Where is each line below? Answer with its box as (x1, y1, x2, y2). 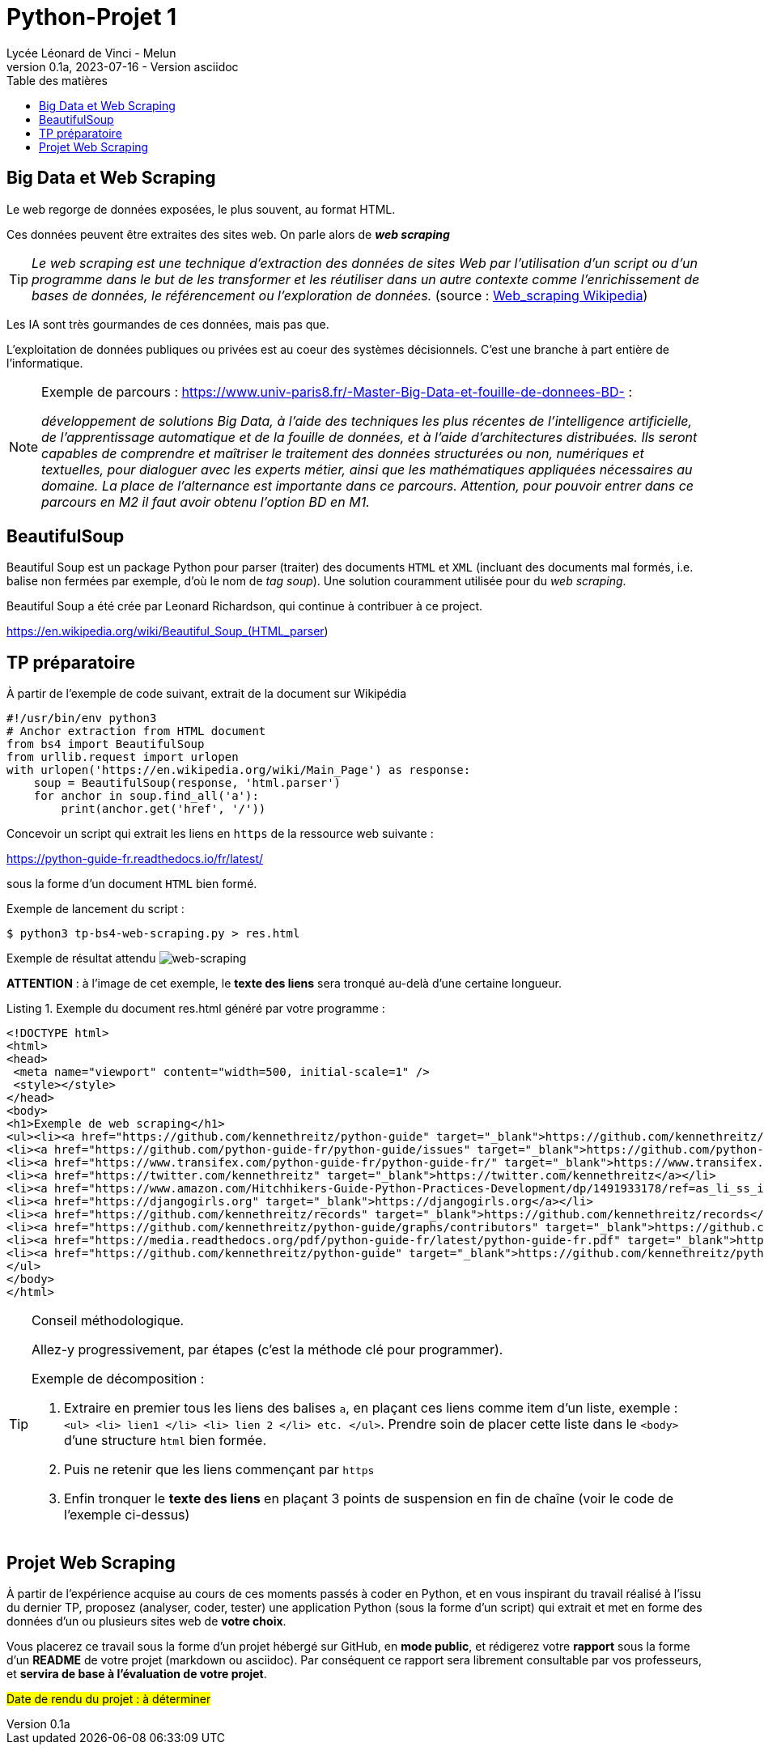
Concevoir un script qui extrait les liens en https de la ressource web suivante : (6, 827, 434, 841)
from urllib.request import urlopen (6, 750, 239, 764)
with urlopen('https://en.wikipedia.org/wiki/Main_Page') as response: (6, 763, 471, 777)
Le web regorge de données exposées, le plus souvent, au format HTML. (6, 202, 396, 216)
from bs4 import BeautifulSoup (6, 737, 205, 751)
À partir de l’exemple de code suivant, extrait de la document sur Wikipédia (6, 686, 407, 701)
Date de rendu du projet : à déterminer (6, 1692, 211, 1706)
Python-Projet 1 (6, 3, 177, 31)
